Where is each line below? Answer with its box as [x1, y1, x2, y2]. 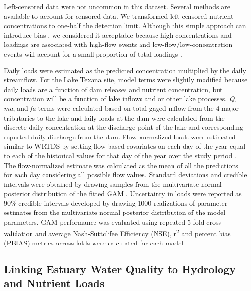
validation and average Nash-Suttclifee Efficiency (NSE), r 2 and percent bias [4, 227, 231, 238]
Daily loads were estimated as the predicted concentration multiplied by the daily [4, 65, 246, 75]
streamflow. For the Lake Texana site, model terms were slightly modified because [4, 75, 248, 85]
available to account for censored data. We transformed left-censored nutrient [4, 11, 234, 21]
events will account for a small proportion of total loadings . [4, 48, 182, 59]
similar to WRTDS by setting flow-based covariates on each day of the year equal [4, 141, 246, 151]
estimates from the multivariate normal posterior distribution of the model [4, 207, 226, 217]
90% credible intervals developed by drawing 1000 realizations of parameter [4, 198, 228, 208]
